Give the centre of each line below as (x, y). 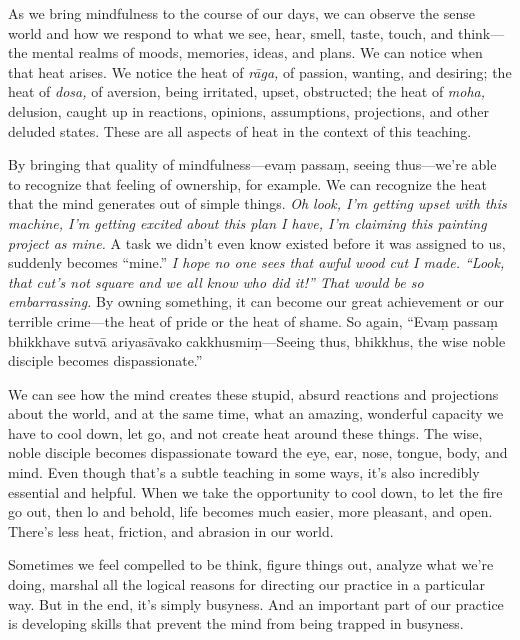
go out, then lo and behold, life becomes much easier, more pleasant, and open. (250, 511)
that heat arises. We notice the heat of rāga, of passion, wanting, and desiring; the (260, 71)
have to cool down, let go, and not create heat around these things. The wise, (245, 432)
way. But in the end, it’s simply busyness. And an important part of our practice (256, 603)
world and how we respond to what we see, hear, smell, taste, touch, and (231, 32)
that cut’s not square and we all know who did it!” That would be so (216, 281)
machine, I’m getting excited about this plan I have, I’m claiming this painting (247, 222)
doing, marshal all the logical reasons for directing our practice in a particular (246, 584)
